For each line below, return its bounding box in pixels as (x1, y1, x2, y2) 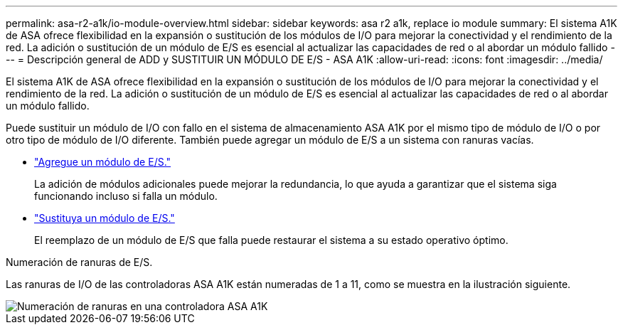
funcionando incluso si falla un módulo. (34, 190, 218, 202)
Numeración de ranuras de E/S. (6, 256, 153, 268)
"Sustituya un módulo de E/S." (34, 212, 175, 224)
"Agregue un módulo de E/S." (34, 156, 171, 168)
